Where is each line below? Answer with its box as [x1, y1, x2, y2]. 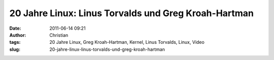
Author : [9, 32, 26, 38]
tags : [9, 39, 21, 45]
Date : [9, 25, 21, 31]
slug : [9, 46, 20, 52]
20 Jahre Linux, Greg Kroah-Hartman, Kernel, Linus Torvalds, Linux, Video [49, 39, 205, 45]
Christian [49, 32, 68, 38]
